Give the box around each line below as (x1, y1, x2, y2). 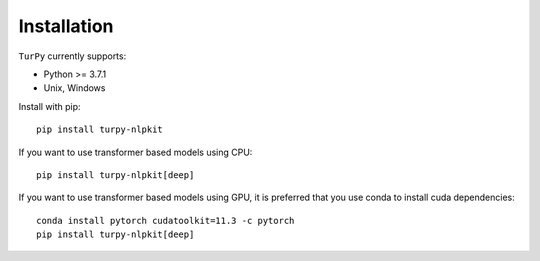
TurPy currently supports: (18, 50, 127, 62)
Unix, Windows (43, 82, 106, 94)
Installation (18, 15, 114, 37)
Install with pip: (18, 100, 81, 112)
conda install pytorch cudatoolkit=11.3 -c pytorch (36, 215, 295, 226)
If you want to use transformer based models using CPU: (18, 146, 253, 158)
